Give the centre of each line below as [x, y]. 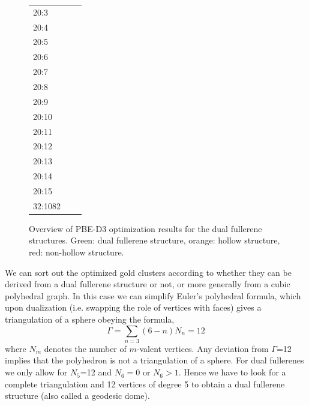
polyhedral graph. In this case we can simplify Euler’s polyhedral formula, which [153, 295]
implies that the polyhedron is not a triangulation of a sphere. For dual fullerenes [154, 360]
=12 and [96, 372]
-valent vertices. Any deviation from [202, 348]
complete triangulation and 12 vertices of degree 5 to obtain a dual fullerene [145, 384]
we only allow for [36, 372]
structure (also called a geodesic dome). [77, 396]
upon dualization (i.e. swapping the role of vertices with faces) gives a [133, 307]
